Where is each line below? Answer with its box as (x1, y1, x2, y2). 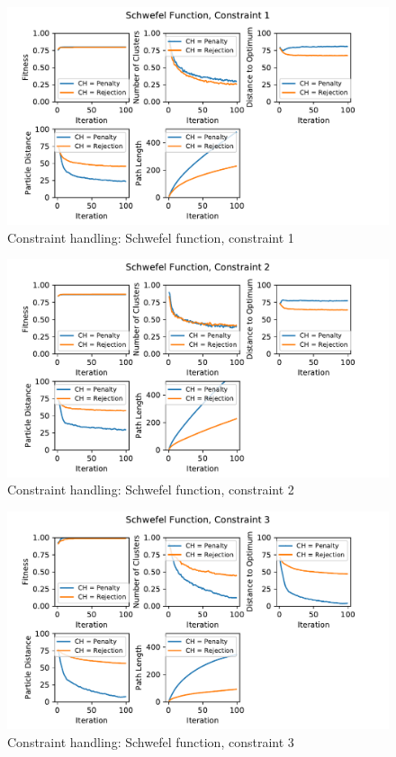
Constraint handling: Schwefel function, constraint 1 (7, 227, 294, 246)
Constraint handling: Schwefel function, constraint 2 (7, 480, 294, 499)
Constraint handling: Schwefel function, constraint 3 (7, 732, 294, 751)
